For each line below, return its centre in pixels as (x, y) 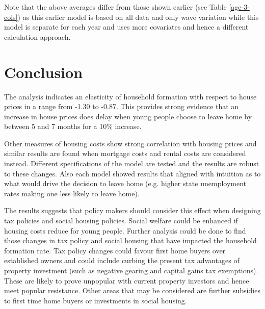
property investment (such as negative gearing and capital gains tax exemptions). (131, 270)
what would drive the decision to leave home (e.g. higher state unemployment (125, 183)
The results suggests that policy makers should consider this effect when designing (132, 210)
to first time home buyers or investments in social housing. (96, 300)
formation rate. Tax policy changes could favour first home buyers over (115, 250)
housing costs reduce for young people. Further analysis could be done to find (125, 230)
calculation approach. (37, 36)
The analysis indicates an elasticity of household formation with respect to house (130, 96)
